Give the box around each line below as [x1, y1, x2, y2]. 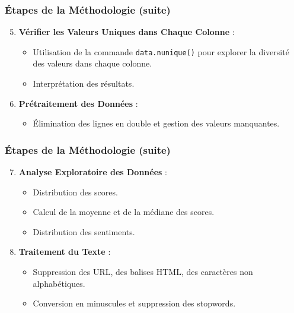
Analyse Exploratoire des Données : [18, 166, 167, 178]
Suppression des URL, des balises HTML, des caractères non [33, 265, 253, 278]
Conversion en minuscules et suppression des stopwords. [33, 297, 236, 309]
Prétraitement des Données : [18, 97, 138, 109]
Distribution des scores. [33, 185, 118, 198]
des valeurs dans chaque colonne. [33, 57, 152, 69]
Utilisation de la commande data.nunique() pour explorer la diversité [33, 45, 289, 58]
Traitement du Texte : [18, 245, 111, 258]
